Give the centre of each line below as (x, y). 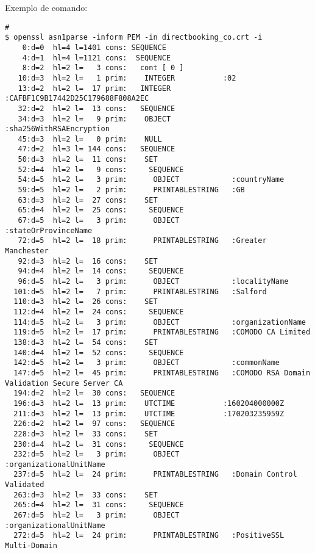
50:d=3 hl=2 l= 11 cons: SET (88, 160)
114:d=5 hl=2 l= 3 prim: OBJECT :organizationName (160, 322)
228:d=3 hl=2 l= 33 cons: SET (86, 434)
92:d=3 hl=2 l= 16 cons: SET (88, 261)
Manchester (27, 251)
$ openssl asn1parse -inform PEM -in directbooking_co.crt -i (134, 38)
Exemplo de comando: (46, 7)
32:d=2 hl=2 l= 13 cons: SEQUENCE (97, 108)
